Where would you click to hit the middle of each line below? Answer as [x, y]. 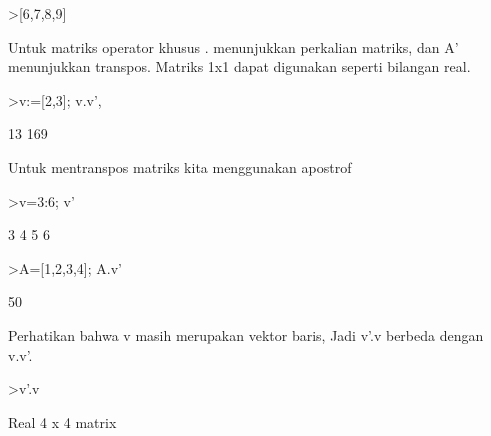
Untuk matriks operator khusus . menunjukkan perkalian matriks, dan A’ [233, 46]
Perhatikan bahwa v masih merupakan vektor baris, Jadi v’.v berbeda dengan [246, 334]
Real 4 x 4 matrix [62, 421]
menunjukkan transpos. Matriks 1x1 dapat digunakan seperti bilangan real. [239, 66]
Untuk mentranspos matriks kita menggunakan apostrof [180, 166]
